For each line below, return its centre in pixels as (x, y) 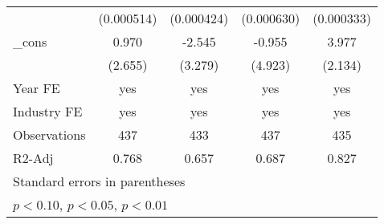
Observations (49, 134)
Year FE (37, 88)
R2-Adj (33, 158)
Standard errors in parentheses (99, 181)
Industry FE (48, 111)
